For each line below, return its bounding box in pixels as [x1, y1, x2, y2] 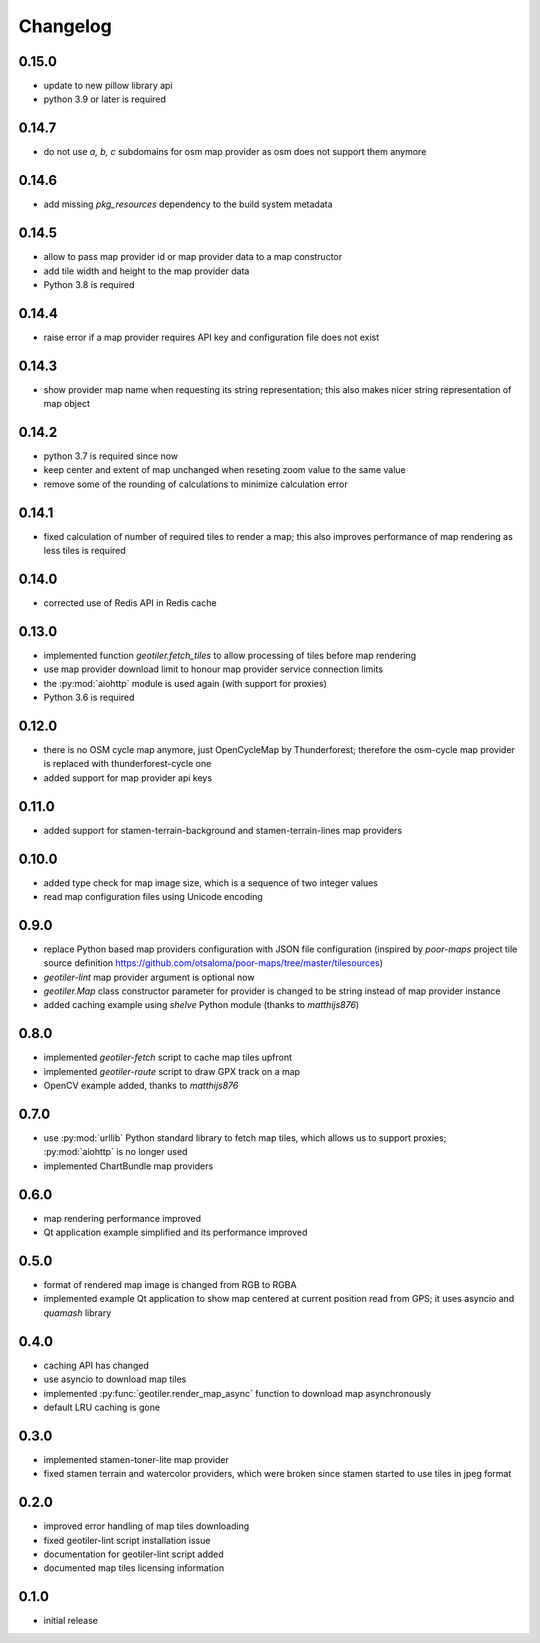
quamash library [43, 1306, 112, 1319]
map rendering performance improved [43, 1212, 202, 1224]
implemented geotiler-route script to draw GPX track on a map [43, 1065, 300, 1077]
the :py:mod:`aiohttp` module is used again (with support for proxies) [43, 677, 327, 689]
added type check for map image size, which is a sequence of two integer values [43, 876, 379, 889]
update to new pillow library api [43, 80, 174, 92]
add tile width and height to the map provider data [43, 265, 250, 277]
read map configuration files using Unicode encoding [43, 891, 264, 903]
